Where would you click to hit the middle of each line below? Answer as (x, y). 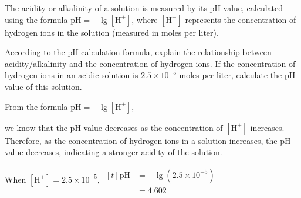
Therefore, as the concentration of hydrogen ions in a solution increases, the (141, 140)
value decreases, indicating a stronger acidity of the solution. (114, 152)
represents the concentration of (241, 19)
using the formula (36, 19)
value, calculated (253, 8)
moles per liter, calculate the (231, 75)
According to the (35, 52)
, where (145, 19)
